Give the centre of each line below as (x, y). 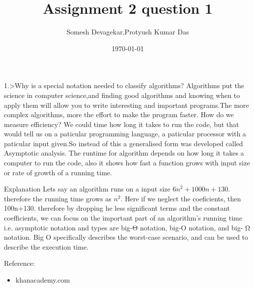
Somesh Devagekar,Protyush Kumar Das (128, 32)
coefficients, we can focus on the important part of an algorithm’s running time (123, 218)
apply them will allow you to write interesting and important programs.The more (127, 105)
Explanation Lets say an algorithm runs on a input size (87, 189)
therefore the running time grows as (58, 198)
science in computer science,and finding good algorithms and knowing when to (122, 95)
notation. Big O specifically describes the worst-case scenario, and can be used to (126, 237)
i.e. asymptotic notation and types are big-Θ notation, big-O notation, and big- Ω (127, 227)
